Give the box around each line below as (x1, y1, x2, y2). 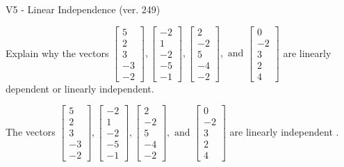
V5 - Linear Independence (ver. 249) (6, 2, 161, 16)
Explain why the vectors (6, 45, 109, 60)
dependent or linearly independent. (6, 81, 154, 95)
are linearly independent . (229, 124, 339, 138)
